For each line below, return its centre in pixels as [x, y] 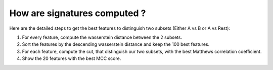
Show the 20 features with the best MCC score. [72, 58]
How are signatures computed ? [78, 13]
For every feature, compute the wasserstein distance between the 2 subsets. [102, 37]
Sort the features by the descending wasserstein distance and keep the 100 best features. [116, 44]
